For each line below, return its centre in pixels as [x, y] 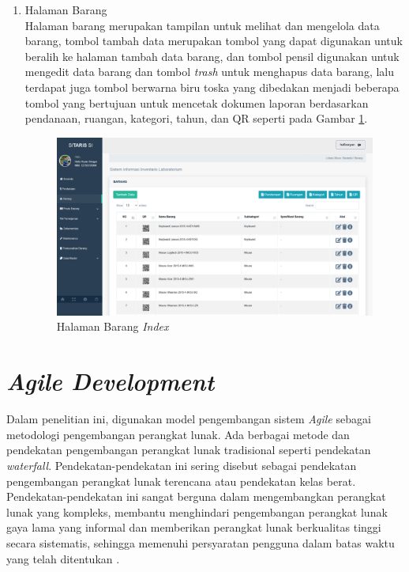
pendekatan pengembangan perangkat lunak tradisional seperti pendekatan [189, 450]
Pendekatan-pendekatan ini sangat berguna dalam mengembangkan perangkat [196, 496]
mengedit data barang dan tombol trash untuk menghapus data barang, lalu [210, 72]
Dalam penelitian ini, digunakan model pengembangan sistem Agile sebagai [189, 419]
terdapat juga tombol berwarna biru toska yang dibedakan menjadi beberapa [212, 87]
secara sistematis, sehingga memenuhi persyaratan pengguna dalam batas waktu [201, 542]
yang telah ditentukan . [63, 558]
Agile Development [111, 381]
